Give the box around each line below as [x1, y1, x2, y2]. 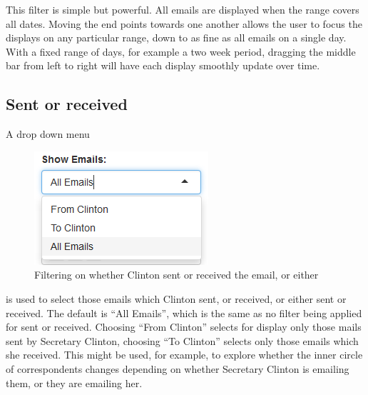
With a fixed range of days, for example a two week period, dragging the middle [6, 44, 356, 59]
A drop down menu [6, 126, 90, 141]
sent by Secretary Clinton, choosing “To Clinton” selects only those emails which [6, 333, 359, 348]
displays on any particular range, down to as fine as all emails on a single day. [6, 30, 347, 45]
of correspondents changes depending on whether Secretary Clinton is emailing [6, 361, 349, 376]
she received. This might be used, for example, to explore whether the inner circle [6, 347, 363, 362]
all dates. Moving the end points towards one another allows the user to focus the [6, 16, 362, 31]
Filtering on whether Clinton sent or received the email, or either [34, 267, 319, 282]
